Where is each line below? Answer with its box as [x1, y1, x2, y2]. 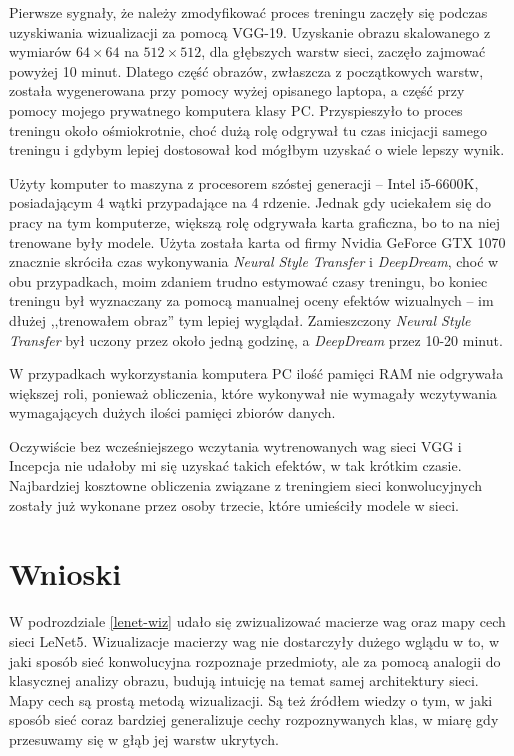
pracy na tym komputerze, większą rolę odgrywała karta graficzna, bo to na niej [9, 211, 501, 232]
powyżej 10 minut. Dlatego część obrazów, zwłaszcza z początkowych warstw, [9, 60, 484, 81]
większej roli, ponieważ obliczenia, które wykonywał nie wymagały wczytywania [9, 382, 497, 403]
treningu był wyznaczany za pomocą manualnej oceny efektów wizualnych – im [9, 290, 494, 311]
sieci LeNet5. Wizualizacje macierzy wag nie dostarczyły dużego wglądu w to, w [9, 630, 499, 651]
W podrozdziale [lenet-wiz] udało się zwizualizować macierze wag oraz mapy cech [9, 611, 506, 632]
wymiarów [9, 41, 72, 62]
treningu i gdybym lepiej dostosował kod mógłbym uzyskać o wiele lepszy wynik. [9, 139, 505, 160]
